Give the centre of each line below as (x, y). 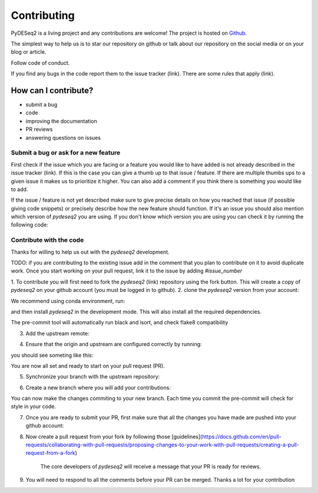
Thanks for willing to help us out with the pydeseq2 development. (90, 252)
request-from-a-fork (51, 453)
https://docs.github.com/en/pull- (242, 436)
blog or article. (29, 52)
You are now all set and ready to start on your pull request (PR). (88, 366)
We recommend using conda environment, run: (68, 301)
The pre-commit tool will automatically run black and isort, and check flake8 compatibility (120, 323)
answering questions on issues (63, 137)
